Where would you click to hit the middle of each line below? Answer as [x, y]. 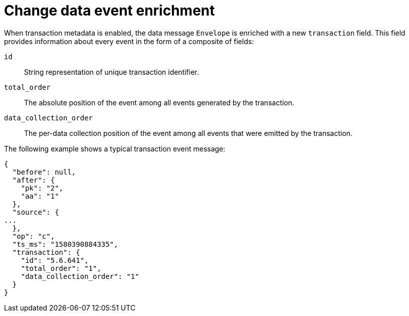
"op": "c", [34, 236]
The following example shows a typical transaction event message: [115, 148]
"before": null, [44, 172]
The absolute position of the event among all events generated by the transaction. [159, 102]
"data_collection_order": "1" [80, 276]
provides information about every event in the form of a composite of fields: [129, 41]
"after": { [34, 180]
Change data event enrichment [110, 11]
